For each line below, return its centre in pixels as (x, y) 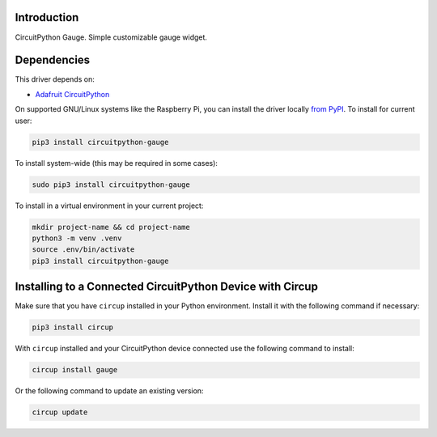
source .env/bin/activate (83, 250)
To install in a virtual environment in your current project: (109, 206)
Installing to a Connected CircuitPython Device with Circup (167, 287)
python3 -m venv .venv (77, 238)
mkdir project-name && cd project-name (111, 227)
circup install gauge (75, 370)
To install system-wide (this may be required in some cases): (117, 163)
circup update (60, 412)
